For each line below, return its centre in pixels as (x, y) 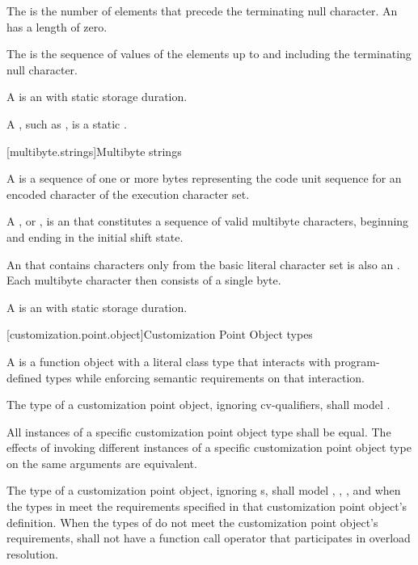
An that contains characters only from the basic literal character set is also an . (203, 264)
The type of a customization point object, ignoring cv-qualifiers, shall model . (198, 405)
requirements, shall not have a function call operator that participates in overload (209, 538)
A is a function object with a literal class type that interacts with (169, 361)
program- (357, 361)
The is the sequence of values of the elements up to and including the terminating (209, 54)
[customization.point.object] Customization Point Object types (160, 334)
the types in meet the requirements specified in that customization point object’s (207, 506)
